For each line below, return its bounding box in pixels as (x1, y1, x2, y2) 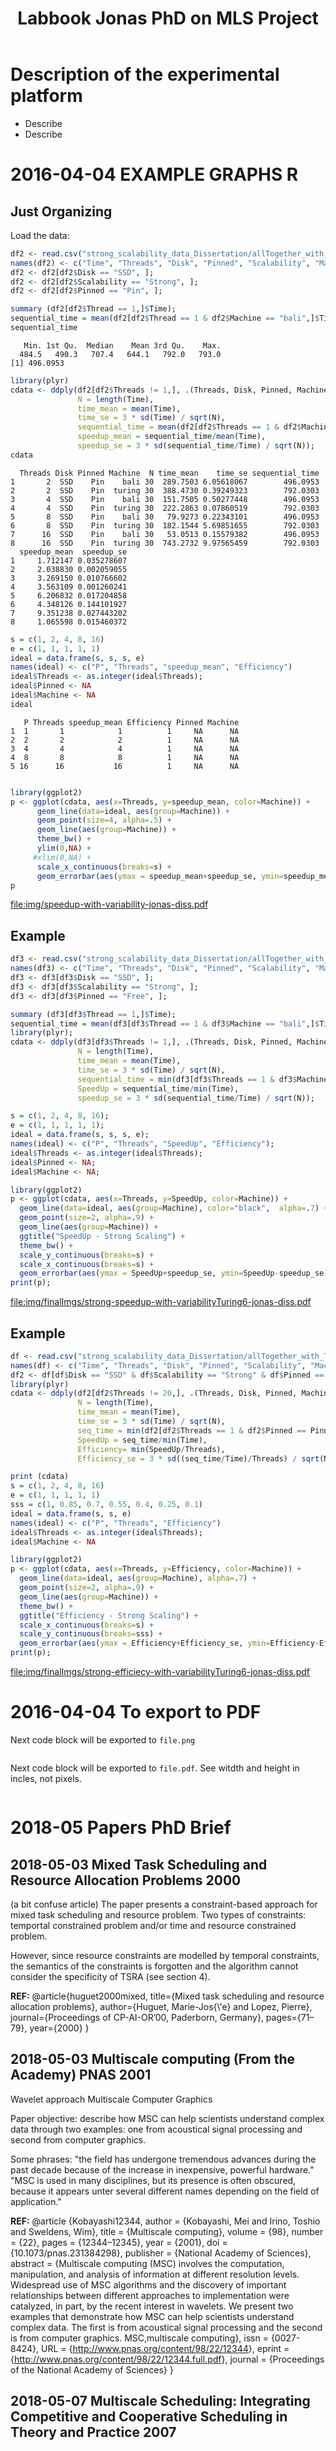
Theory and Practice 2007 (10, 2424, 177, 2441)
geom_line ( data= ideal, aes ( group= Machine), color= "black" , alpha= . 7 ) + (19, 1203, 329, 1214)
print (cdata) (10, 1472, 70, 1482)
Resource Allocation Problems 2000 (10, 1872, 242, 1889)
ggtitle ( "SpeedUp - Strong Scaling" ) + (19, 1231, 186, 1241)
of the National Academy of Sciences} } (10, 2363, 174, 2376)
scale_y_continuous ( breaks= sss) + (19, 1629, 163, 1639)
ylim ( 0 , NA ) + (36, 843, 92, 854)
